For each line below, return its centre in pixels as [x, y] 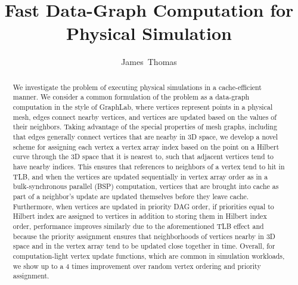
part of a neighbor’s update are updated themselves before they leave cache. [131, 196]
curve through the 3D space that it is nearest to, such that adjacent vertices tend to [143, 157]
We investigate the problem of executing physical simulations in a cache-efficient [137, 87]
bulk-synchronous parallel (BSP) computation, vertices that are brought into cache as [146, 186]
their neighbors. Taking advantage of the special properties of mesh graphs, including [145, 127]
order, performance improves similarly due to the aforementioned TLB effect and [138, 226]
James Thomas [149, 62]
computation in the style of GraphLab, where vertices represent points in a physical [143, 107]
